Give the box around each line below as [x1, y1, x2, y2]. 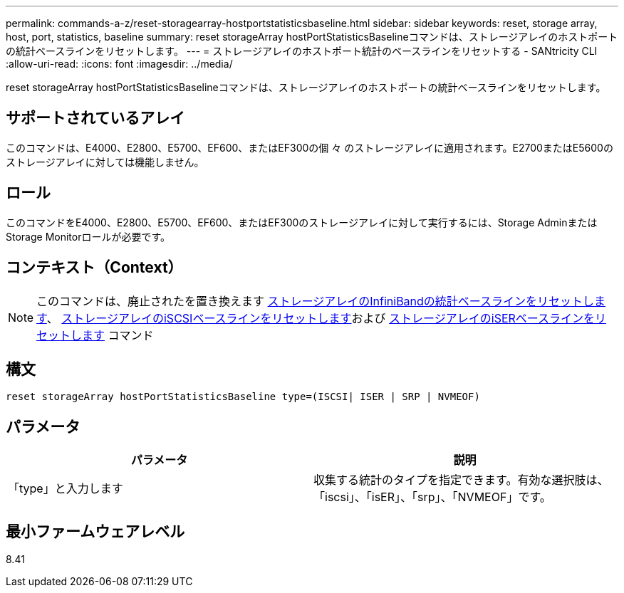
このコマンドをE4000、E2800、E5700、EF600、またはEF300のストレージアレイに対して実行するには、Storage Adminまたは [6, 216, 598, 229]
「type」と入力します [8, 481, 123, 496]
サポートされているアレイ [6, 109, 185, 127]
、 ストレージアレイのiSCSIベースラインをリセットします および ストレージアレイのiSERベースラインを [46, 310, 596, 325]
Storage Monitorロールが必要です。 [6, 230, 171, 243]
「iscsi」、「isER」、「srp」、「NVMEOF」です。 [313, 490, 551, 505]
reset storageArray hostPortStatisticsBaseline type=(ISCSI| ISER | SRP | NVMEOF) [6, 391, 480, 403]
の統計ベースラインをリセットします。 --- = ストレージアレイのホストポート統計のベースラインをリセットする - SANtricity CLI [6, 45, 598, 57]
